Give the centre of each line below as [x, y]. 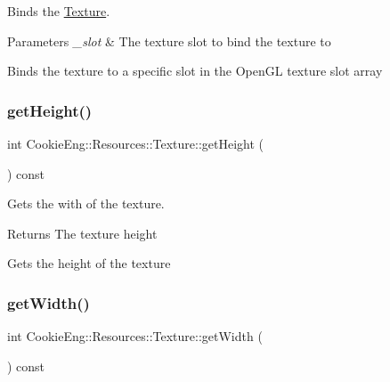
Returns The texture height [82, 233]
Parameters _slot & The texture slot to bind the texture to [169, 41]
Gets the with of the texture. [86, 203]
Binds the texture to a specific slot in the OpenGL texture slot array [195, 71]
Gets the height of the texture [89, 263]
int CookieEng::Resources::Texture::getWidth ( [135, 336]
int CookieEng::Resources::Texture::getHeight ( [136, 143]
